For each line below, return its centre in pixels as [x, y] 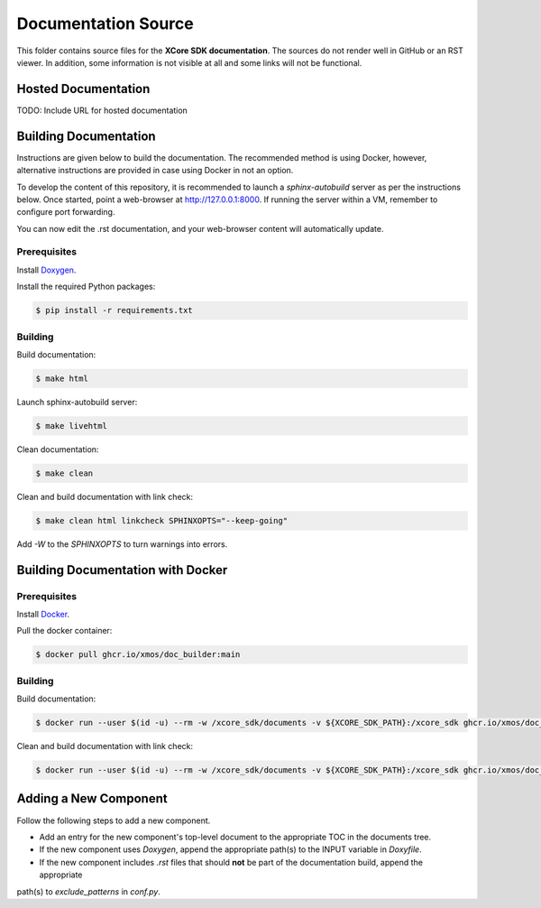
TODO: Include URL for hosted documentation [102, 110]
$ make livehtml [72, 426]
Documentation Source [105, 23]
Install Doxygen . [46, 270]
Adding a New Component [92, 799]
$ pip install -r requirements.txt [114, 310]
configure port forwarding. [66, 212]
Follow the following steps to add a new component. [114, 820]
